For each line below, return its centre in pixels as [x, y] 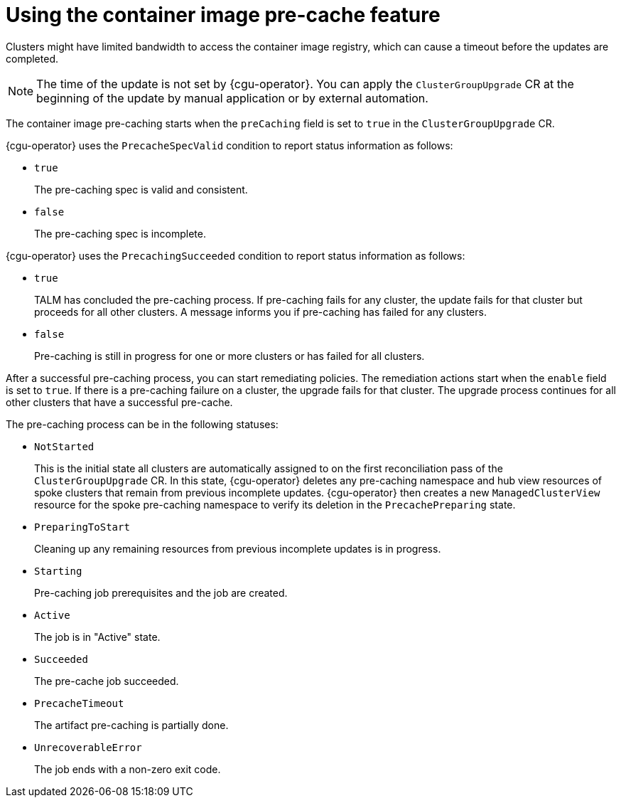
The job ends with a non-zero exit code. [128, 769]
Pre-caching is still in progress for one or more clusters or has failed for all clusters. [229, 356]
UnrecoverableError [88, 747]
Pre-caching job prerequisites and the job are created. [161, 592]
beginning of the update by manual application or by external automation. [232, 98]
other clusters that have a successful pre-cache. [119, 402]
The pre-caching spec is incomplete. [120, 233]
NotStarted [64, 446]
